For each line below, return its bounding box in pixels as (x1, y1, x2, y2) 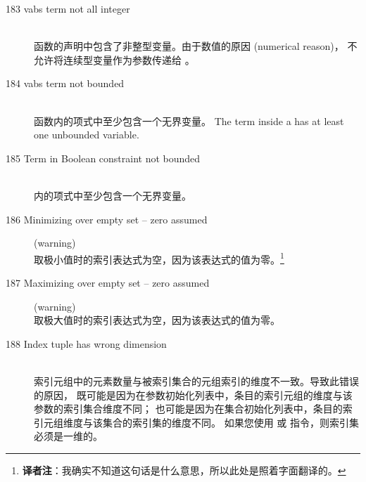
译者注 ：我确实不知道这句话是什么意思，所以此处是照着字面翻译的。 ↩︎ (22, 462, 346, 477)
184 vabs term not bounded (6, 76, 125, 91)
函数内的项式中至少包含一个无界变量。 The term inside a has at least (34, 113, 344, 128)
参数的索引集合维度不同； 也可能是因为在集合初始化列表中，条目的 (34, 401, 343, 416)
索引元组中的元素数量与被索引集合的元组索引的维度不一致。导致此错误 (34, 373, 359, 388)
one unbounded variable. (34, 127, 139, 142)
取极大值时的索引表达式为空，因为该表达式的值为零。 (34, 313, 280, 327)
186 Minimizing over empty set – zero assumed (6, 211, 208, 226)
